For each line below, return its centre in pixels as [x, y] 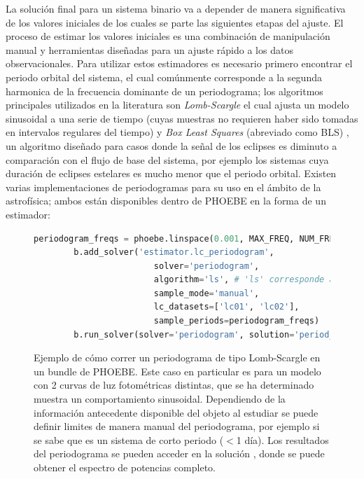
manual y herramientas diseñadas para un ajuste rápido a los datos [149, 49]
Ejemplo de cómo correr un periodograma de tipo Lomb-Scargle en [177, 357]
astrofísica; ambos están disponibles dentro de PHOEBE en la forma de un [166, 201]
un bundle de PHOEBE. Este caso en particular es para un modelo [177, 371]
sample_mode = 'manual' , [206, 293]
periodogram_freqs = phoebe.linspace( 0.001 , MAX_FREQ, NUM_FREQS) [192, 238]
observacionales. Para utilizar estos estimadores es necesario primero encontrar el [179, 63]
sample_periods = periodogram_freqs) [237, 321]
